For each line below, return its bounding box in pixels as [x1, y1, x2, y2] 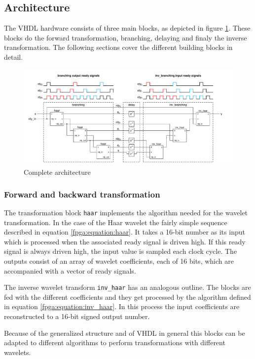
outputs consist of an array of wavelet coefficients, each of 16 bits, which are [4, 256, 234, 266]
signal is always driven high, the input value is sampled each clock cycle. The [4, 246, 237, 256]
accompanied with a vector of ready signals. [4, 265, 136, 276]
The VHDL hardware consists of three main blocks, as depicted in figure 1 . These [4, 23, 251, 33]
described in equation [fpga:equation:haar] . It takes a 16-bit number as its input [4, 227, 245, 237]
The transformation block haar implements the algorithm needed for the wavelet [4, 207, 248, 217]
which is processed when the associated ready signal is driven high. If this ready [4, 236, 246, 246]
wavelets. [4, 347, 31, 357]
